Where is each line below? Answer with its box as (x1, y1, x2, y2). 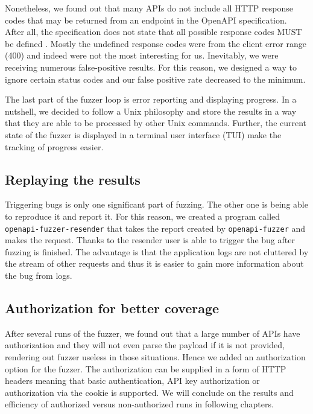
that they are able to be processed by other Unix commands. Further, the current (5, 116, 307, 129)
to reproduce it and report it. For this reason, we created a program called (5, 209, 280, 222)
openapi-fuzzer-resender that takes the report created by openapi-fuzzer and (5, 221, 306, 234)
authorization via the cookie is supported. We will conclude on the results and (5, 386, 294, 398)
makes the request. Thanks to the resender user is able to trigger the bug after (5, 234, 295, 246)
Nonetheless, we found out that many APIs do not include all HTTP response (5, 2, 293, 14)
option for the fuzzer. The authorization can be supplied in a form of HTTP (5, 362, 286, 375)
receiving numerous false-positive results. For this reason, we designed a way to (5, 60, 297, 73)
